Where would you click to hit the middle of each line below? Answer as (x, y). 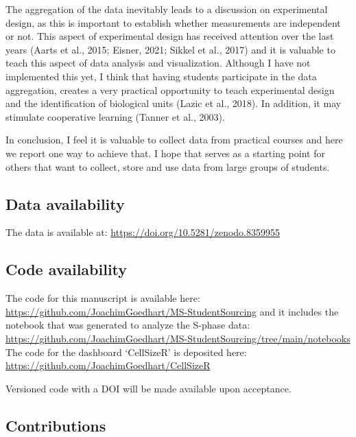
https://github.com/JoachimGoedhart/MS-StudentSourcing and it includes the (172, 311)
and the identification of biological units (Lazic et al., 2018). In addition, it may (174, 103)
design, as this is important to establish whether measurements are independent (173, 22)
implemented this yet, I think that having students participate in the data (161, 76)
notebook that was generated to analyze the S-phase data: (128, 325)
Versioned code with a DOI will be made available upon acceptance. (149, 388)
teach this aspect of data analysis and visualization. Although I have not (158, 63)
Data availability (65, 203)
